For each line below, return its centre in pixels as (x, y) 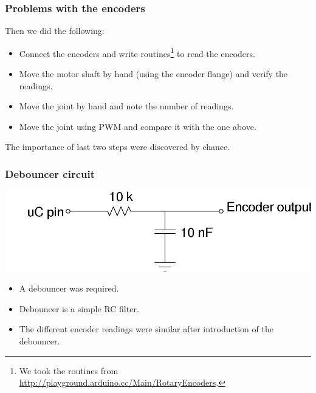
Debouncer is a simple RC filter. (79, 308)
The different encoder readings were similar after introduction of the (146, 329)
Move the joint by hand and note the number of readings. (126, 106)
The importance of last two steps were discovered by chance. (118, 147)
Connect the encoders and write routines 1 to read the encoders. (137, 52)
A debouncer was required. (69, 288)
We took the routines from (69, 370)
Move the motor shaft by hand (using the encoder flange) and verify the (153, 74)
